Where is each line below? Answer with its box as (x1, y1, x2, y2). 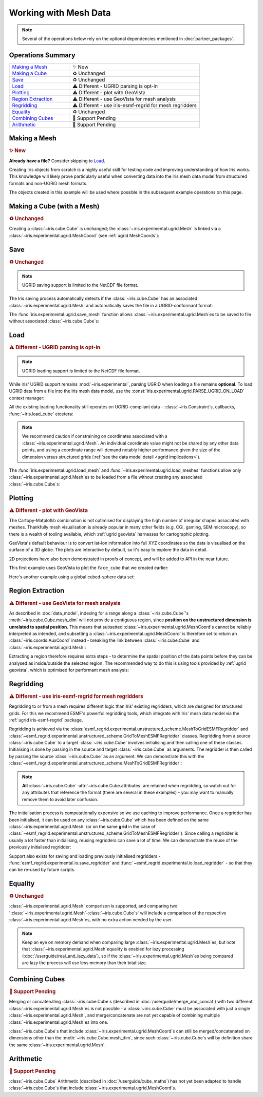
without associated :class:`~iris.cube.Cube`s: (9, 318, 99, 324)
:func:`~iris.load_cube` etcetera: (9, 411, 73, 417)
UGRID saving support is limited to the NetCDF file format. (22, 282, 139, 288)
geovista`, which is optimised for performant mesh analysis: (9, 667, 129, 673)
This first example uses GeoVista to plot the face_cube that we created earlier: (9, 565, 169, 571)
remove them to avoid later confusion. (22, 796, 98, 802)
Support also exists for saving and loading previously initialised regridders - (9, 853, 161, 859)
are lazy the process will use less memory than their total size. (22, 960, 147, 966)
